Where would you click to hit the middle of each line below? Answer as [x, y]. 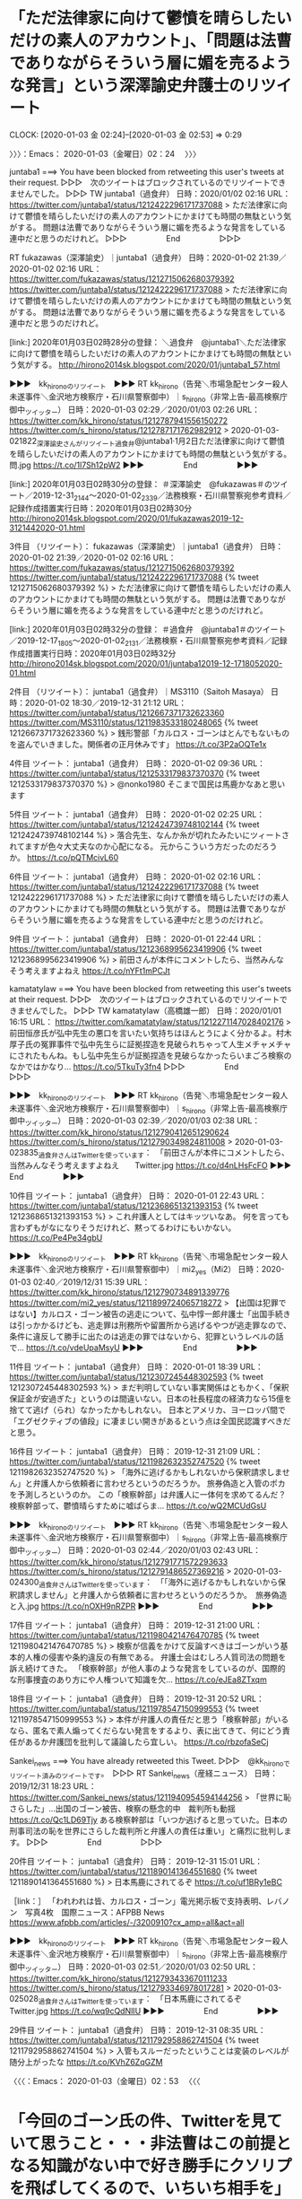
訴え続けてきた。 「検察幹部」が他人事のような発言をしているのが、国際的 [147, 1668]
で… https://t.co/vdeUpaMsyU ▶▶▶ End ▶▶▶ [134, 1348]
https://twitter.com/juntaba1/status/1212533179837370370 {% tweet [134, 773]
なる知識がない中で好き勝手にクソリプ [151, 2165]
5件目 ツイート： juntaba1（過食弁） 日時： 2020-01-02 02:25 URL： [137, 814]
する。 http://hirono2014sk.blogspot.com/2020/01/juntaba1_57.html [156, 364]
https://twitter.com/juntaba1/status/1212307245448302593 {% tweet [137, 1376]
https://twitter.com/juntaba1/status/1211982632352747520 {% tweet [135, 1461]
